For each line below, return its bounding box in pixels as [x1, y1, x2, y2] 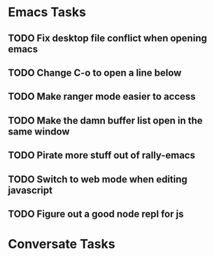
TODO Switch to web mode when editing [8, 173, 188, 185]
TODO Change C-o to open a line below [8, 67, 182, 79]
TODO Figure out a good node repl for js [8, 208, 184, 220]
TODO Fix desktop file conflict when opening [8, 32, 207, 44]
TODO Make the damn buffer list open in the [8, 114, 204, 126]
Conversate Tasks [8, 236, 115, 252]
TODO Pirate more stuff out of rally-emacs [8, 149, 195, 161]
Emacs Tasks [8, 4, 87, 20]
